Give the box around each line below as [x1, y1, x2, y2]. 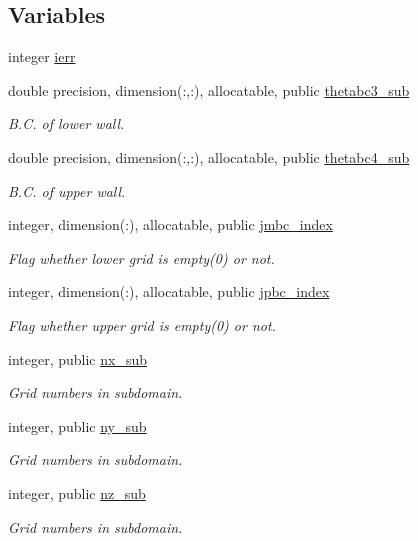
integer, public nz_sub [8, 482, 146, 503]
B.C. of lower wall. [8, 113, 125, 134]
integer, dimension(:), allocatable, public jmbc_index [8, 214, 333, 235]
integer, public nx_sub [8, 348, 147, 369]
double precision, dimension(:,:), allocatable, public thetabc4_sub [8, 146, 410, 167]
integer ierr [8, 46, 76, 67]
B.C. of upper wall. [8, 180, 126, 201]
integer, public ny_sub [8, 415, 147, 436]
